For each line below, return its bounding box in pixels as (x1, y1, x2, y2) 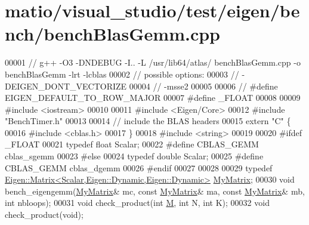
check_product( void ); (5, 208, 84, 221)
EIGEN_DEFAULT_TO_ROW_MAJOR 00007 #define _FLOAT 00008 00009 (5, 91, 301, 104)
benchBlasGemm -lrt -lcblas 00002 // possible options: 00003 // (5, 67, 239, 80)
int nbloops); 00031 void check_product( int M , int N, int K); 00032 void (5, 196, 270, 209)
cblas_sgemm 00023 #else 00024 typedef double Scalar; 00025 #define (5, 150, 264, 162)
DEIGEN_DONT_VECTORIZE (5, 79, 127, 92)
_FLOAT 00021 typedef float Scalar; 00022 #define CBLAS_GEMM (5, 138, 259, 150)
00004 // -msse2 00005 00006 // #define (129, 79, 278, 92)
